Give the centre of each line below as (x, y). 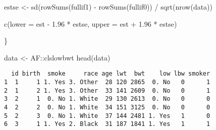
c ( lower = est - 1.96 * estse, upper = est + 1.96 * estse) (91, 23)
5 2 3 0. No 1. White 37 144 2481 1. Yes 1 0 (107, 116)
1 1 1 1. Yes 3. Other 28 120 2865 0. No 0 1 (107, 82)
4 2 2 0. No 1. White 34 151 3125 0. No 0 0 (107, 107)
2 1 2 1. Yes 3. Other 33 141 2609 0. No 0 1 (107, 90)
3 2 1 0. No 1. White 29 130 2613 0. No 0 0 (107, 99)
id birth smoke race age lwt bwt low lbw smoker (111, 74)
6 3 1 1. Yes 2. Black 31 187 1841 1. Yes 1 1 (107, 124)
